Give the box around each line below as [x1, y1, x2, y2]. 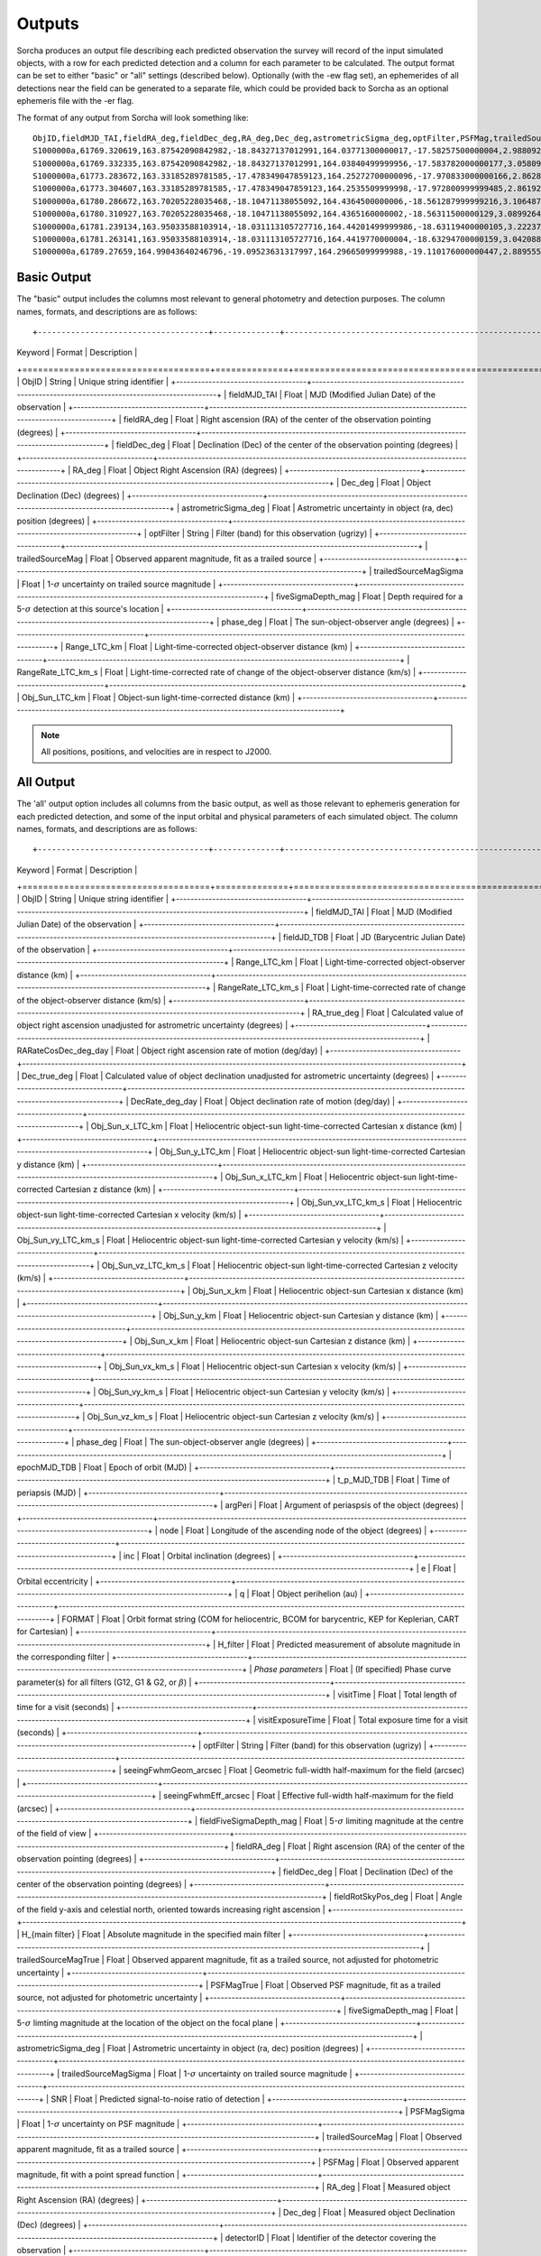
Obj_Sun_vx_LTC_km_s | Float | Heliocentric [300, 1197, 463, 1207]
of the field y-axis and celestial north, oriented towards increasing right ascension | [16, 1904, 326, 1915]
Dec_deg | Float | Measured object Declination [282, 2207, 455, 2218]
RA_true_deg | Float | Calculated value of [312, 1007, 463, 1018]
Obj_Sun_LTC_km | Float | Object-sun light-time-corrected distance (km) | [21, 692, 296, 703]
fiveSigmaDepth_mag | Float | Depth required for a [275, 591, 463, 602]
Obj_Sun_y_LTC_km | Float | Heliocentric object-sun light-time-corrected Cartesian [159, 1146, 466, 1157]
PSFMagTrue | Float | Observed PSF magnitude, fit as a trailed [210, 1980, 441, 1991]
